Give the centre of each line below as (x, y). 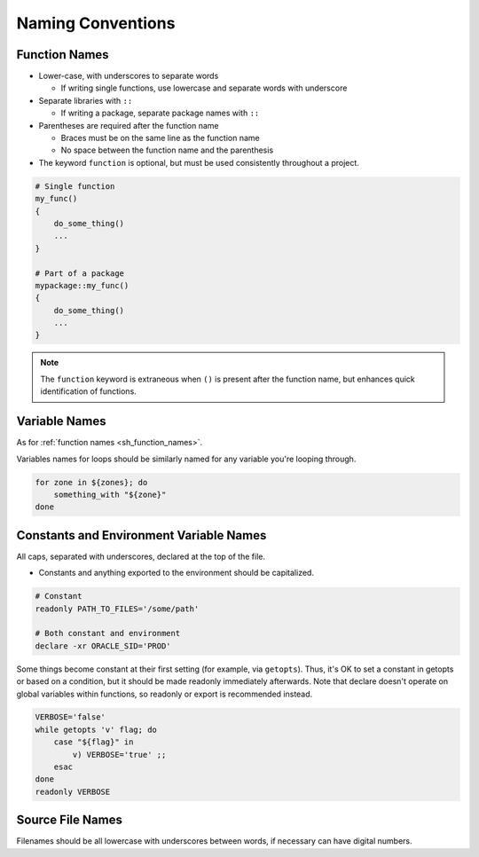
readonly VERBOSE (73, 791)
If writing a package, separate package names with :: (160, 113)
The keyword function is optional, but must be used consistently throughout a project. (199, 162)
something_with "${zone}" (110, 494)
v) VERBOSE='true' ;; (119, 755)
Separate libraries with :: (86, 100)
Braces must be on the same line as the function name (161, 138)
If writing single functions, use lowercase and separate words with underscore (204, 88)
